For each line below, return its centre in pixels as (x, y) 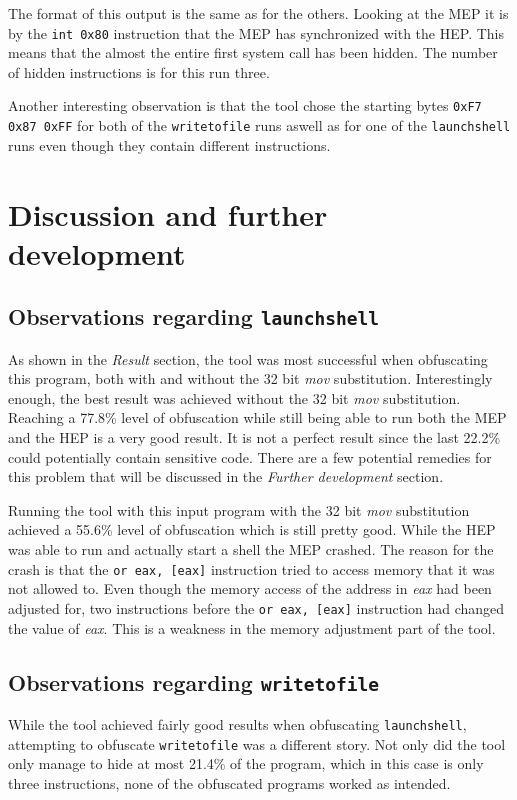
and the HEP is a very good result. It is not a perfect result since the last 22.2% (254, 437)
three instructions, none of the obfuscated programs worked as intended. (229, 782)
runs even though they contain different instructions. (169, 144)
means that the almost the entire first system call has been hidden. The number (253, 52)
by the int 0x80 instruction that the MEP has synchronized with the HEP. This (256, 32)
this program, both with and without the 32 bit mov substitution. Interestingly (250, 378)
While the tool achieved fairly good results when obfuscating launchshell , (237, 723)
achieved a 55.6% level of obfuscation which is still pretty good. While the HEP (252, 529)
